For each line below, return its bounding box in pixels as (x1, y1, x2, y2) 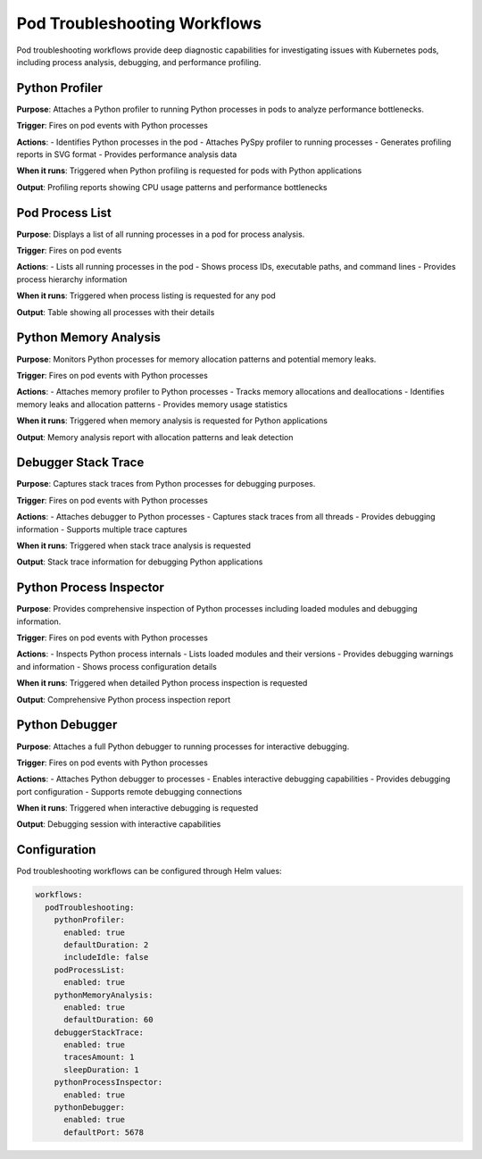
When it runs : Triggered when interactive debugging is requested (16, 803, 259, 813)
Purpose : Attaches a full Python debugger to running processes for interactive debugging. (16, 741, 350, 752)
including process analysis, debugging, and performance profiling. (16, 56, 262, 67)
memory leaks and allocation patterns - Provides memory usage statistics (16, 398, 288, 410)
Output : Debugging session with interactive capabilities (16, 819, 221, 830)
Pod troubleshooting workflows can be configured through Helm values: (16, 866, 282, 877)
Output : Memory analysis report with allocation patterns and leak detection (16, 431, 294, 442)
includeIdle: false (63, 952, 149, 963)
